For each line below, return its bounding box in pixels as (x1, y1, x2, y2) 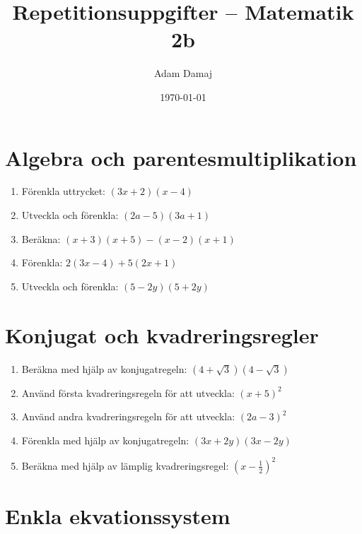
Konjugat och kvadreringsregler (5, 320, 319, 349)
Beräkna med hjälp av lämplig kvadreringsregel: (21, 458, 229, 473)
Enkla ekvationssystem (5, 502, 230, 530)
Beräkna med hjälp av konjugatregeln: (21, 361, 187, 376)
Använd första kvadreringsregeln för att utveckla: (21, 385, 235, 400)
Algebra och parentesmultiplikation (5, 143, 357, 172)
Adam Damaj (153, 66, 213, 81)
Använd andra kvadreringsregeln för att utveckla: (21, 409, 235, 424)
